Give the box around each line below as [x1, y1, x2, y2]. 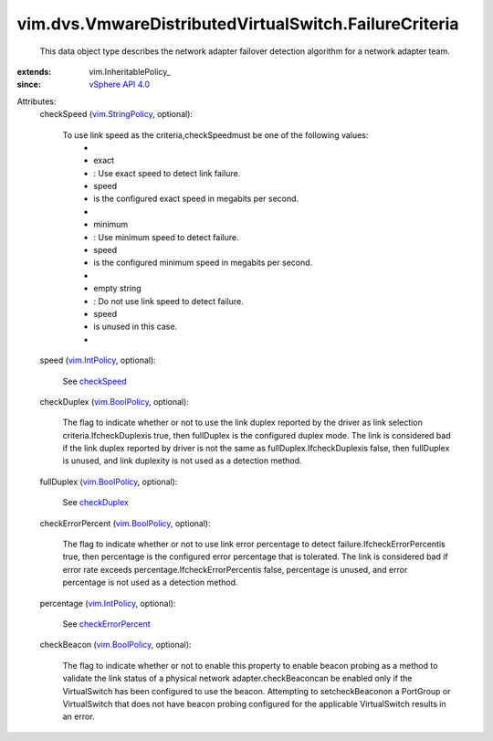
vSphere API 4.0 [89, 79, 151, 90]
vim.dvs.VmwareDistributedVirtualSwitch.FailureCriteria [16, 14, 459, 34]
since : [16, 79, 41, 90]
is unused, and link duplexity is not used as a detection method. [62, 455, 302, 466]
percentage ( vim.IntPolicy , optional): [39, 598, 176, 609]
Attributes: [16, 96, 57, 107]
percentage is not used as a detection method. [62, 577, 238, 588]
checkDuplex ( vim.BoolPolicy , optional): [39, 396, 189, 407]
